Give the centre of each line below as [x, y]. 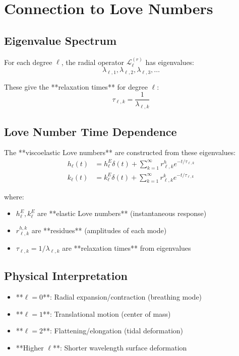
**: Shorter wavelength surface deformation [120, 347]
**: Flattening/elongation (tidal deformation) [113, 331]
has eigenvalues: [170, 62]
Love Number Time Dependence [91, 131]
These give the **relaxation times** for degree [76, 86]
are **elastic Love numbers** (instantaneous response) [122, 213]
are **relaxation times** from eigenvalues [127, 248]
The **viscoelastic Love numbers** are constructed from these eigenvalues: [120, 152]
